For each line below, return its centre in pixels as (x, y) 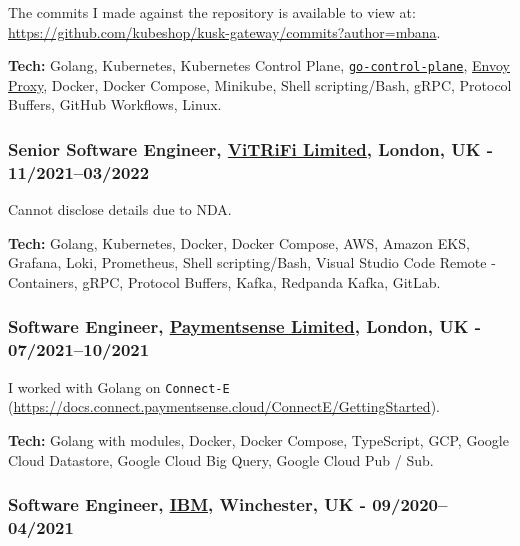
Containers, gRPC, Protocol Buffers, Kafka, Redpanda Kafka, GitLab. (224, 281)
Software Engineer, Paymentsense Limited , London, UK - (244, 326)
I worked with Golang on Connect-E (119, 386)
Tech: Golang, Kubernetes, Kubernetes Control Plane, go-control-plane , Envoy (259, 65)
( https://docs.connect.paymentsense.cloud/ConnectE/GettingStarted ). (224, 406)
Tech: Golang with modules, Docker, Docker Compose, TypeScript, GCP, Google (258, 439)
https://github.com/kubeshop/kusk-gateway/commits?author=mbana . (224, 31)
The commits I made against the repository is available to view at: (212, 12)
